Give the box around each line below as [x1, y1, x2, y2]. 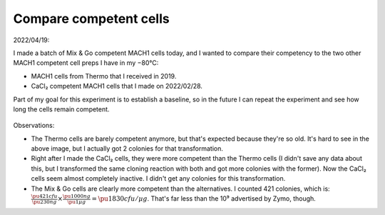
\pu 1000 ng [62, 193, 91, 200]
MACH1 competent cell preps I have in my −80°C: [13, 59, 159, 67]
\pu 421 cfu [31, 193, 58, 200]
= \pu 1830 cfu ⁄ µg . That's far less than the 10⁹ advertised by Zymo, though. [91, 194, 317, 203]
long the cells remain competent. [13, 104, 110, 114]
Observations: [13, 121, 55, 130]
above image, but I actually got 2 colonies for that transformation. [31, 144, 224, 153]
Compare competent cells [13, 11, 170, 26]
